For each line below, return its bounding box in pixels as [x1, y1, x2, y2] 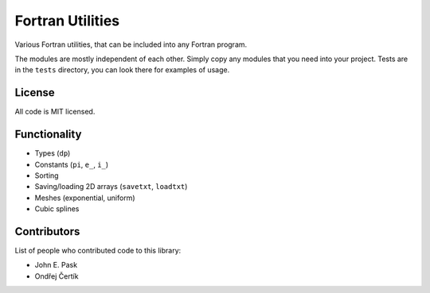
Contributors [14, 225, 80, 238]
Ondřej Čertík [34, 271, 79, 281]
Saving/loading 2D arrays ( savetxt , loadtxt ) [34, 182, 188, 191]
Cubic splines [34, 204, 80, 214]
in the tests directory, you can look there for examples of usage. [14, 65, 230, 75]
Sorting [34, 171, 59, 180]
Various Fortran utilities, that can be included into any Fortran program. [14, 40, 248, 49]
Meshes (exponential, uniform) [34, 193, 135, 202]
